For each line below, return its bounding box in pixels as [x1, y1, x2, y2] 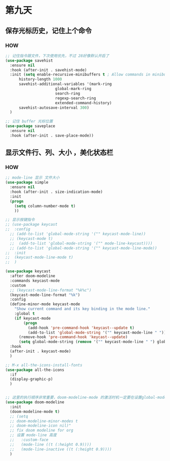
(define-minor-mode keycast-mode [10, 302, 80, 307]
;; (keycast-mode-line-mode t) [5, 255, 73, 260]
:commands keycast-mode [10, 278, 60, 283]
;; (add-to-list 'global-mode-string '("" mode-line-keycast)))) [10, 241, 153, 246]
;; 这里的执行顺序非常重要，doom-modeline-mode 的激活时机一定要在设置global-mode [5, 395, 167, 400]
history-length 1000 [18, 77, 62, 82]
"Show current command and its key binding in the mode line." [14, 307, 151, 312]
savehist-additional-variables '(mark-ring [18, 81, 112, 87]
